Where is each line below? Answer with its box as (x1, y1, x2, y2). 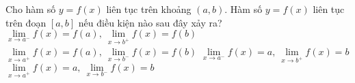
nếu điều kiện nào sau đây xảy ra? (78, 15, 222, 29)
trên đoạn (5, 15, 47, 29)
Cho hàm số (5, 2, 56, 16)
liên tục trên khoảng (106, 2, 192, 16)
